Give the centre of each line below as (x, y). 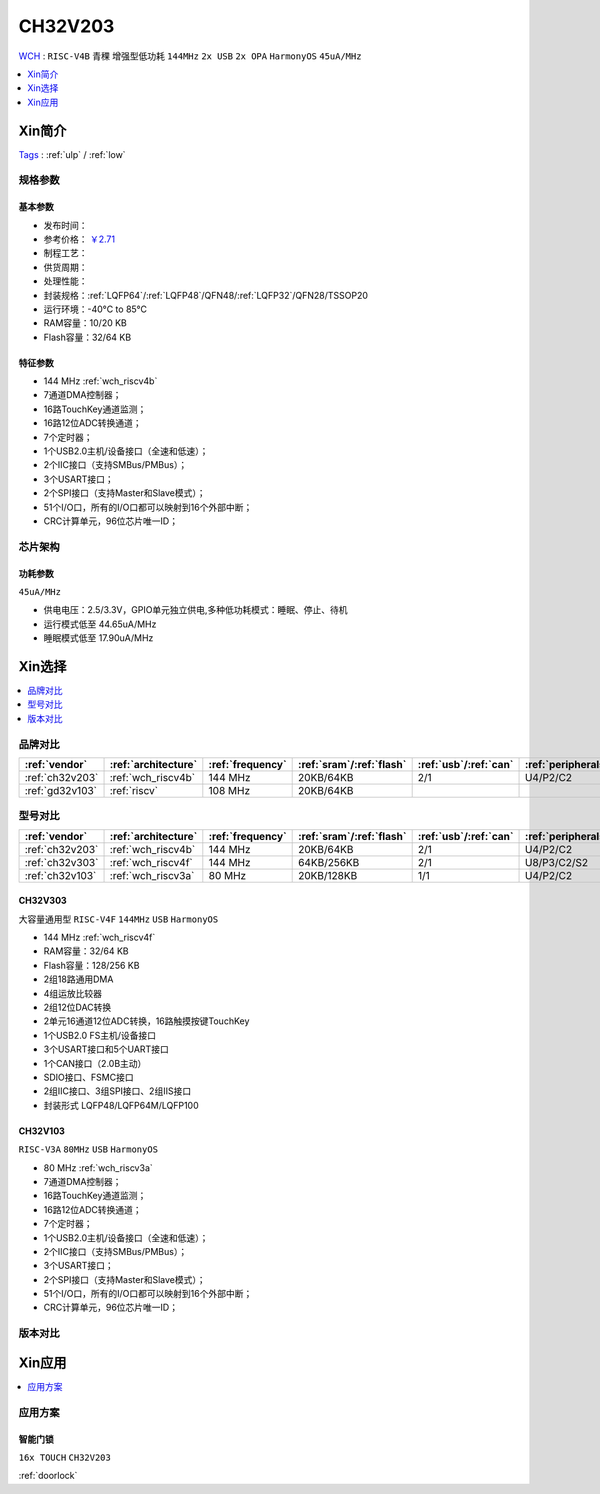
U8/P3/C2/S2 (557, 862)
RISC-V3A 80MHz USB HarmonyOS (88, 1149)
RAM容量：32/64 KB (86, 951)
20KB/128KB (328, 875)
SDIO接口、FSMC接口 (88, 1077)
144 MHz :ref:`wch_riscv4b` (100, 381)
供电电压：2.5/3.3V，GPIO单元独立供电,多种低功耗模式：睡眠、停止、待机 (195, 610)
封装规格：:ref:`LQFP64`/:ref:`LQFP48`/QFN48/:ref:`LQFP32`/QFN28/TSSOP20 (206, 295)
